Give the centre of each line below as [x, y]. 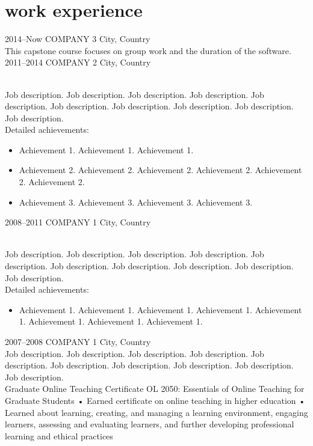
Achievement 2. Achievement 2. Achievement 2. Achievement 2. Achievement [160, 170]
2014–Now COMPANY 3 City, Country [78, 39]
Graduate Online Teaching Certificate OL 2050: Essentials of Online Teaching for [155, 389]
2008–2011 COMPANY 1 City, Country [78, 222]
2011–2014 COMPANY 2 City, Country [78, 62]
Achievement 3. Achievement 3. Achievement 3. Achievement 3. [136, 202]
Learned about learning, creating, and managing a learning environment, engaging [156, 412]
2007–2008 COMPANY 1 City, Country [78, 341]
